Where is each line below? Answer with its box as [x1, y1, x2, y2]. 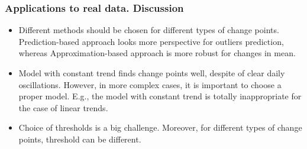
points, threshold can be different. [18, 132, 141, 145]
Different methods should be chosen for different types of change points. [18, 24, 279, 36]
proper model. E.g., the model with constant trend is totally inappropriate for [18, 90, 302, 102]
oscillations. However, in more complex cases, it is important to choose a [18, 78, 282, 90]
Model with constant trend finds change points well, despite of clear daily [18, 67, 285, 79]
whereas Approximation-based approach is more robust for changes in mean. [18, 47, 296, 59]
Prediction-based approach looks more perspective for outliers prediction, [18, 35, 284, 47]
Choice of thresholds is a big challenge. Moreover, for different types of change [18, 121, 302, 134]
